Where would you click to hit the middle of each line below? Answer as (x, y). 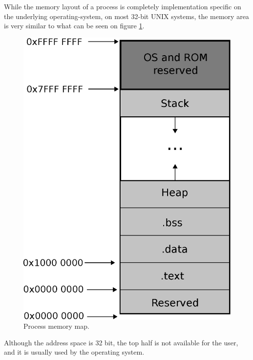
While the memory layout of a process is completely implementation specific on (123, 6)
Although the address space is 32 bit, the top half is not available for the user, (121, 342)
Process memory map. (56, 326)
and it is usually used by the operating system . (74, 352)
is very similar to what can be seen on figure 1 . (74, 26)
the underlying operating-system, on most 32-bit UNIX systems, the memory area (126, 16)
